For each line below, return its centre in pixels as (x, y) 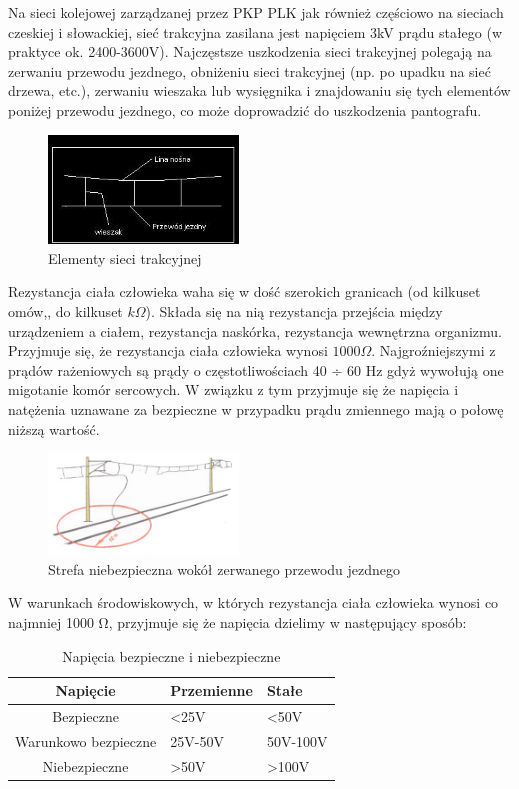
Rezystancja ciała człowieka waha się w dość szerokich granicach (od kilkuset (244, 291)
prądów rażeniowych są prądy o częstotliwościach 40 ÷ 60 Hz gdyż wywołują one (256, 369)
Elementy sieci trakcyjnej (125, 257)
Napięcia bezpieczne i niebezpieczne (171, 655)
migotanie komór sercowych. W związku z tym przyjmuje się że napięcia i (233, 389)
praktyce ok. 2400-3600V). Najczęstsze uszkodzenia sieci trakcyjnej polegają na (250, 51)
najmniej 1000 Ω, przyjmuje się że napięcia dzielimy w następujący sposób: (237, 621)
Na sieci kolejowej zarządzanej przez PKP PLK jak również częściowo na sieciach (256, 12)
